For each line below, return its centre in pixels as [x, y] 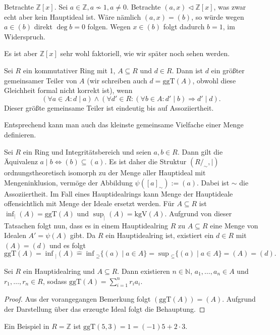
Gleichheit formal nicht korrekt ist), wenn [68, 90]
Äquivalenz [21, 161]
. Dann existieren [144, 271]
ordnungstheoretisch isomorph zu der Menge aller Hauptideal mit [105, 173]
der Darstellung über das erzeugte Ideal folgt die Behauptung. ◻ [105, 308]
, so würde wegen [218, 16]
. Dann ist [187, 70]
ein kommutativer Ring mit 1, [69, 70]
